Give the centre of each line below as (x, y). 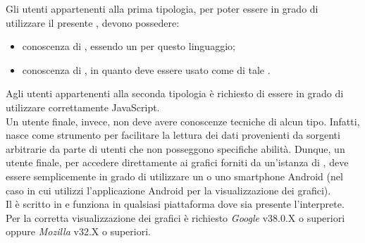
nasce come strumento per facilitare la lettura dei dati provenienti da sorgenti (173, 135)
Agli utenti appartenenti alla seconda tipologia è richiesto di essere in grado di (175, 93)
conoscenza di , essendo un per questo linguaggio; (129, 46)
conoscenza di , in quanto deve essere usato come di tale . (146, 69)
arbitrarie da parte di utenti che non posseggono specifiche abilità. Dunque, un (175, 148)
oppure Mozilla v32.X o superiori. (78, 231)
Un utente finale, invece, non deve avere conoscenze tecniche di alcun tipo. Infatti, (183, 121)
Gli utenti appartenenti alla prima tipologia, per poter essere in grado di (162, 8)
